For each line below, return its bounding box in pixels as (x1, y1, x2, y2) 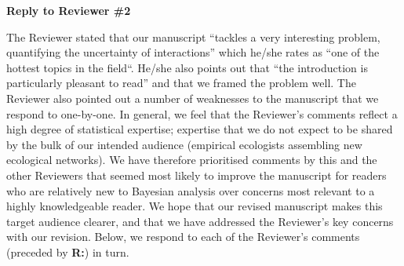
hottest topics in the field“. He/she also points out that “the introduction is (6, 59, 368, 75)
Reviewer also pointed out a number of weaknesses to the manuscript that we (6, 89, 379, 106)
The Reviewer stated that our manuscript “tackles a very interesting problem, (6, 28, 380, 45)
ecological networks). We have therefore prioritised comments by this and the (6, 151, 377, 168)
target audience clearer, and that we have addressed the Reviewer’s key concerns (6, 213, 394, 229)
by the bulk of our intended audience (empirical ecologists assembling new (6, 136, 362, 152)
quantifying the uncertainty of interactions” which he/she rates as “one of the (6, 44, 380, 60)
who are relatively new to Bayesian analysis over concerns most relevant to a (6, 182, 375, 199)
